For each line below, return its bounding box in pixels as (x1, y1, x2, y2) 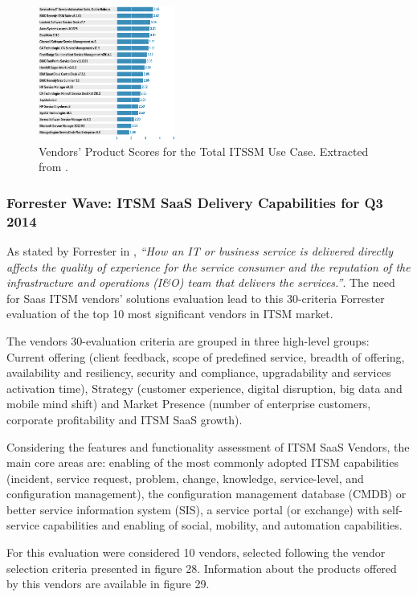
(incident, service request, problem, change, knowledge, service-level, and (6, 469, 364, 486)
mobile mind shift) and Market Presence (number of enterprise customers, (6, 395, 371, 412)
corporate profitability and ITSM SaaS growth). (6, 411, 243, 427)
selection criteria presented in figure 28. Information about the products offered (6, 559, 397, 576)
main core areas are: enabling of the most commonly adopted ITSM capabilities (6, 454, 399, 471)
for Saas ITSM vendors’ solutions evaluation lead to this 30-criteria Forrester (6, 289, 385, 306)
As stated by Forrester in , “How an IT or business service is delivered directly (6, 242, 393, 259)
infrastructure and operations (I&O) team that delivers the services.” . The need (6, 274, 395, 291)
